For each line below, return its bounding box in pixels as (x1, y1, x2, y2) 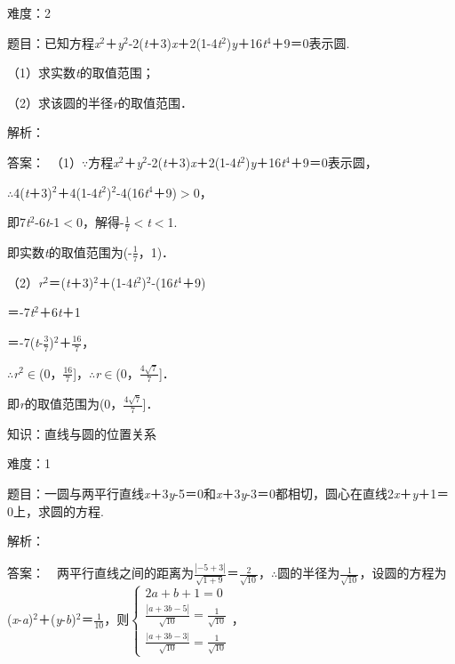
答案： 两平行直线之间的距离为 (7, 563, 194, 582)
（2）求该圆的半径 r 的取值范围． (7, 93, 193, 111)
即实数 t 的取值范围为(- (7, 242, 132, 261)
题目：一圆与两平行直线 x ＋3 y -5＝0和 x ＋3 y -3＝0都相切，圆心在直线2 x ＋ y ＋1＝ (7, 484, 450, 503)
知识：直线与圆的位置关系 (7, 424, 156, 442)
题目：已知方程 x (7, 33, 100, 52)
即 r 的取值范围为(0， (7, 394, 124, 413)
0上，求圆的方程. (7, 501, 104, 520)
